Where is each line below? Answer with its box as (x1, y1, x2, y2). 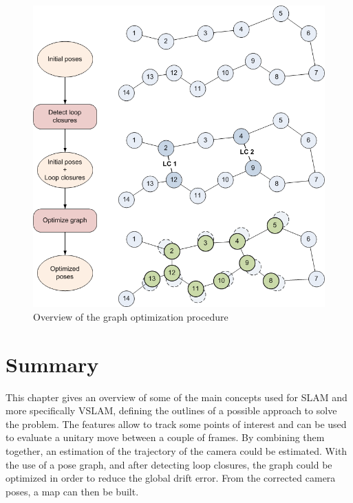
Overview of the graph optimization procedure (33, 309, 228, 323)
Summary (6, 350, 99, 378)
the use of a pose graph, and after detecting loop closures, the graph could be (6, 457, 332, 471)
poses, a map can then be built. (6, 484, 139, 498)
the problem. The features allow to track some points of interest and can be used (6, 416, 347, 431)
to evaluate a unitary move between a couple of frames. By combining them (6, 430, 325, 445)
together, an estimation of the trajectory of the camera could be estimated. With (6, 443, 347, 458)
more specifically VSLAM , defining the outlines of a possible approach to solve (6, 403, 337, 418)
